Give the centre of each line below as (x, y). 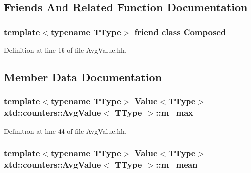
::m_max (175, 112)
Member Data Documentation (83, 76)
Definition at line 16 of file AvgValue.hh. (65, 50)
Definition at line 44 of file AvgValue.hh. (65, 131)
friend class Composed (180, 31)
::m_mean (177, 164)
